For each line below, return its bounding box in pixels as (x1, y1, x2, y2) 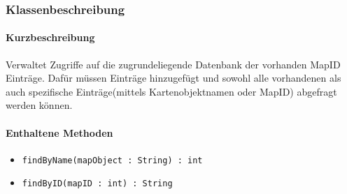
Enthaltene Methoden (6, 125, 113, 140)
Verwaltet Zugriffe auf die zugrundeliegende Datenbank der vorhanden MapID (6, 57, 341, 71)
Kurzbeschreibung (6, 30, 95, 45)
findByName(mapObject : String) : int (22, 155, 203, 165)
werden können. (6, 98, 73, 112)
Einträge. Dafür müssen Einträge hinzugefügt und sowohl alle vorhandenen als (6, 70, 341, 85)
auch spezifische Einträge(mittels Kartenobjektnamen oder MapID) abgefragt (6, 84, 337, 98)
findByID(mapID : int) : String (22, 179, 173, 189)
